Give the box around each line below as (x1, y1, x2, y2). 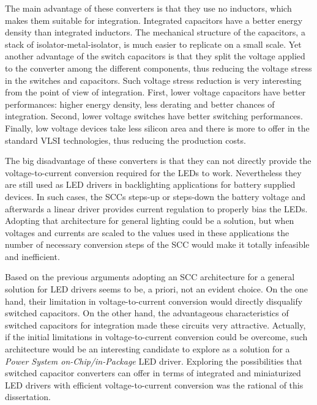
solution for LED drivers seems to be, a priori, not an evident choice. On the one (5, 283, 308, 295)
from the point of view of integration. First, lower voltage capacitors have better (5, 86, 306, 98)
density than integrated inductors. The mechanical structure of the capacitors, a (5, 26, 305, 39)
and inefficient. (5, 250, 60, 262)
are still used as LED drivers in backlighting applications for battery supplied (5, 178, 296, 191)
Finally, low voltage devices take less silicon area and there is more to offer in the (5, 121, 310, 134)
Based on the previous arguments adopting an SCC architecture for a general (5, 270, 295, 283)
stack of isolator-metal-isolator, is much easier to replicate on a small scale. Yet (5, 37, 302, 50)
